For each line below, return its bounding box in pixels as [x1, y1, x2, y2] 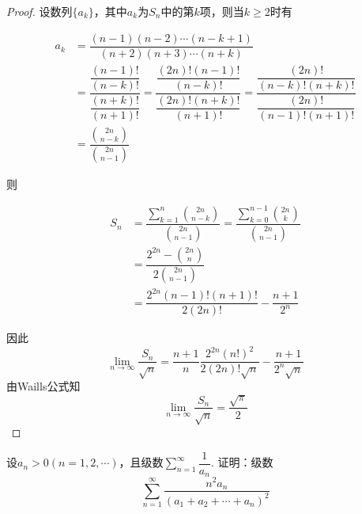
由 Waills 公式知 [6, 378, 81, 394]
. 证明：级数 [210, 454, 273, 470]
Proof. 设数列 [6, 3, 73, 19]
